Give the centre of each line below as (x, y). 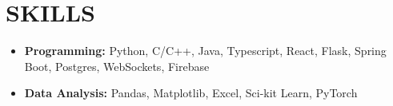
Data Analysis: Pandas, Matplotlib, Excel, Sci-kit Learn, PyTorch (191, 93)
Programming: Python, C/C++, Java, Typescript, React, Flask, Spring (205, 51)
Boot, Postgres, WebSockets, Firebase (117, 66)
